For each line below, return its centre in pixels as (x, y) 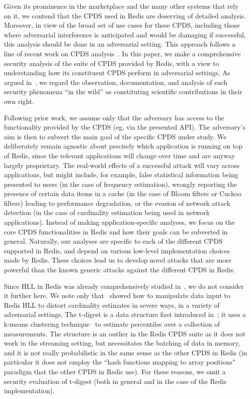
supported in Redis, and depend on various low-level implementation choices (117, 250)
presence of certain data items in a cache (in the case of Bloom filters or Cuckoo (123, 193)
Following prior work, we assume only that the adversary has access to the (114, 117)
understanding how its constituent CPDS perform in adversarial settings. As (117, 73)
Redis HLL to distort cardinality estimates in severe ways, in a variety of (112, 305)
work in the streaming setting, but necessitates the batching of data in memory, (122, 343)
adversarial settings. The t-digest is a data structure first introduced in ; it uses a (125, 314)
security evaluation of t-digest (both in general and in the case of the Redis (115, 381)
